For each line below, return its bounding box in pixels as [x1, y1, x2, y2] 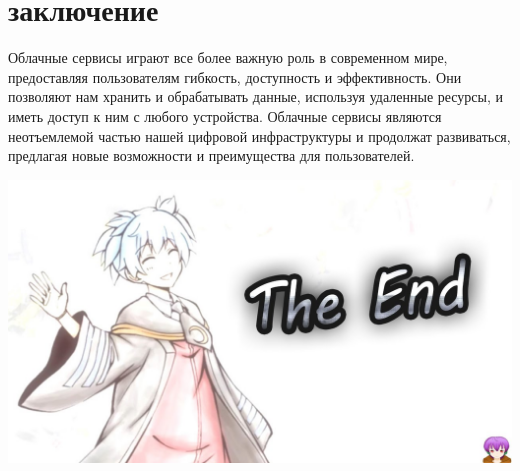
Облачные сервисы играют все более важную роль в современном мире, [8, 47, 448, 68]
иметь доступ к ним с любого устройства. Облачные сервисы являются [8, 105, 442, 126]
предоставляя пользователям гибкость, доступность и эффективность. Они [8, 66, 462, 87]
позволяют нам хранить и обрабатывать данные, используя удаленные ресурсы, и [8, 86, 504, 107]
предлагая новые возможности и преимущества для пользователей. [8, 145, 415, 166]
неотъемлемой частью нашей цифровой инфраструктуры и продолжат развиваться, [8, 125, 511, 146]
